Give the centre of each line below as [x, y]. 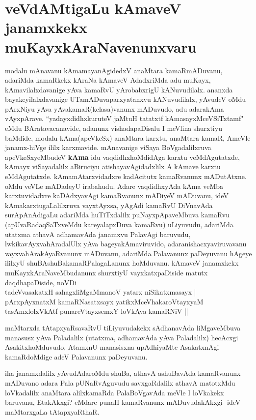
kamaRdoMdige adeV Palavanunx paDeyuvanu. [76, 356]
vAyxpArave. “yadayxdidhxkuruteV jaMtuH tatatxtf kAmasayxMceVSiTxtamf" [124, 118]
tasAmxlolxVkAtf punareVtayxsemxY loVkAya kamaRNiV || [97, 311]
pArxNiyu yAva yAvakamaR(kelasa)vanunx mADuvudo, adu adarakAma [115, 108]
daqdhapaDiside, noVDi [41, 282]
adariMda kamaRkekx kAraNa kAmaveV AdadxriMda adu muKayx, [108, 80]
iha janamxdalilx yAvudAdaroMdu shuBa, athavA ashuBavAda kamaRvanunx [123, 373]
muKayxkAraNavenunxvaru [101, 46]
